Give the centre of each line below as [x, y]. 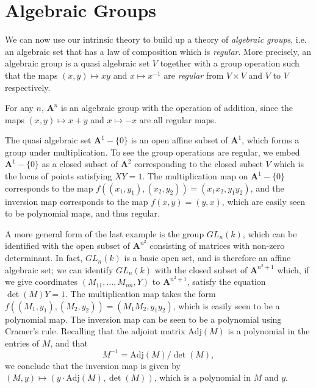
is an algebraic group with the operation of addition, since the [177, 108]
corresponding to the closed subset [199, 164]
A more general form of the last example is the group [105, 233]
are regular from [194, 75]
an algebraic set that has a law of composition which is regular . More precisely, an [158, 51]
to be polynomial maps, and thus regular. [82, 213]
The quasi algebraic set [48, 140]
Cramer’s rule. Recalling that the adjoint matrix [95, 331]
